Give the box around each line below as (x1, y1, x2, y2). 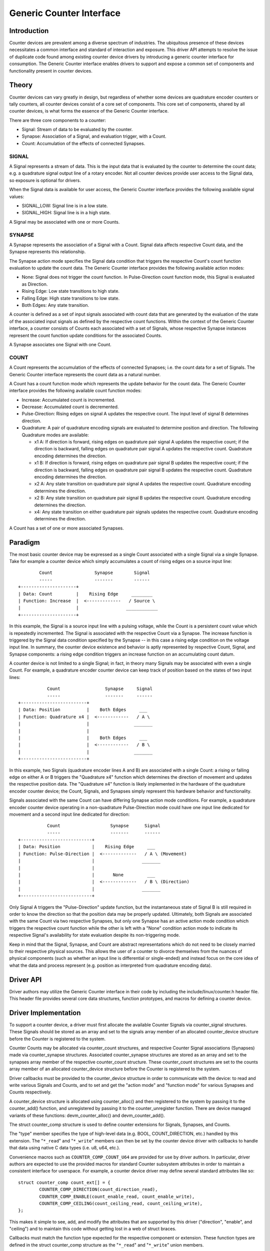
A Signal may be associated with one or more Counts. (9, 219, 120, 225)
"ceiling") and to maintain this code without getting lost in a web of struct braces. (9, 1226, 176, 1232)
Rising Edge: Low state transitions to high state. (21, 288, 120, 294)
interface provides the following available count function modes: (9, 388, 142, 394)
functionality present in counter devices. (9, 68, 92, 74)
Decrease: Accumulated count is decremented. (21, 404, 119, 410)
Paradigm (9, 538, 40, 546)
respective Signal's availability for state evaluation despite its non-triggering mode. (9, 932, 180, 938)
